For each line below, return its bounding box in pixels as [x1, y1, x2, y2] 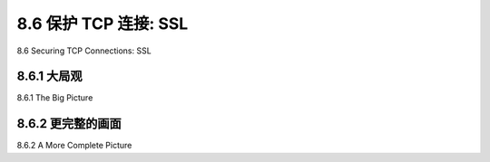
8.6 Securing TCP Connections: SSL [16, 45, 152, 56]
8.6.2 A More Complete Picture [16, 140, 132, 151]
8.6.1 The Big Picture [16, 92, 93, 103]
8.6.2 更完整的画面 [16, 116, 122, 131]
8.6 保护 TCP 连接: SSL [16, 14, 189, 33]
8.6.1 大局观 [16, 69, 83, 84]
